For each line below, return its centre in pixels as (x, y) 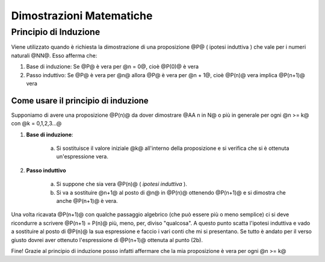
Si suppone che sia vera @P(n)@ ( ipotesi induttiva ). (122, 184)
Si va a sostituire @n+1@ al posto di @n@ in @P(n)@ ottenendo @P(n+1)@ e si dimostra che (171, 192)
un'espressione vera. (82, 157)
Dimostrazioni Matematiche (82, 16)
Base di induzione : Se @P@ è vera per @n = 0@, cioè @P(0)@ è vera (112, 67)
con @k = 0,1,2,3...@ (36, 123)
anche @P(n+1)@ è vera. (87, 201)
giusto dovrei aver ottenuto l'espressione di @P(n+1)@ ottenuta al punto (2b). (107, 240)
